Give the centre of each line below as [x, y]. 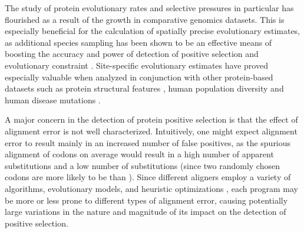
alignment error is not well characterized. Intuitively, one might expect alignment [151, 131]
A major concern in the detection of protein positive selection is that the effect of [151, 119]
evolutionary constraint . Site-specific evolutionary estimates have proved [136, 65]
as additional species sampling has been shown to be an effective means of [138, 42]
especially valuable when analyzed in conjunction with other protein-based [139, 77]
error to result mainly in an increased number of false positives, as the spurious [148, 142]
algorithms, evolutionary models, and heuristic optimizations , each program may [151, 188]
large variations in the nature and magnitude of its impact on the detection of [146, 212]
